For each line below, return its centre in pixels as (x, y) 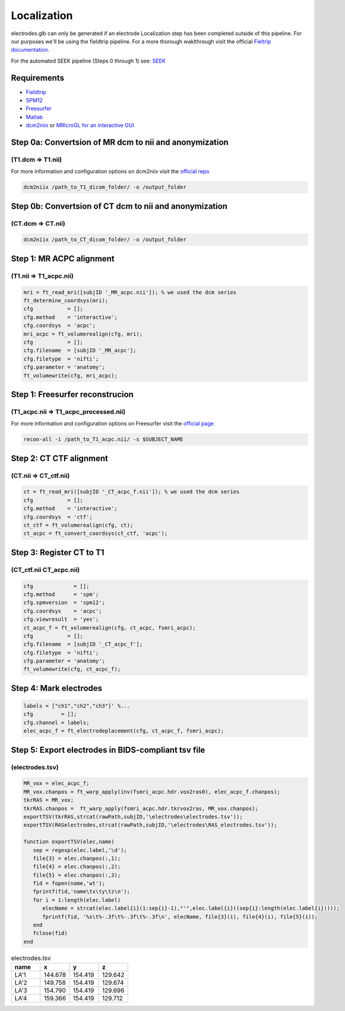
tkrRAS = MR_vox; (49, 800)
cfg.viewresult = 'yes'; (61, 619)
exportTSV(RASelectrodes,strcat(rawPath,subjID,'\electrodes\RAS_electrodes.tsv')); (150, 825)
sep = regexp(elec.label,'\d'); (80, 850)
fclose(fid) (50, 933)
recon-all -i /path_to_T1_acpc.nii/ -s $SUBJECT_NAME (103, 439)
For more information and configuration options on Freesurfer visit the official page (112, 424)
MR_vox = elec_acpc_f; (56, 783)
